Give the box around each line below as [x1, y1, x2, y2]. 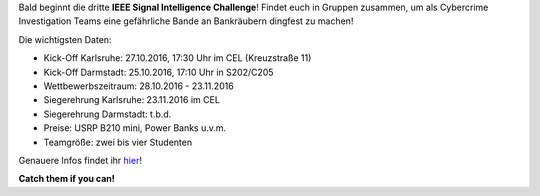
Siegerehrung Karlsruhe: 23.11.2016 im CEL [43, 94, 220, 106]
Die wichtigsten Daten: [18, 33, 112, 45]
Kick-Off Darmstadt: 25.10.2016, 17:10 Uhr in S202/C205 [43, 66, 274, 78]
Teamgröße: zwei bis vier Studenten [43, 136, 193, 148]
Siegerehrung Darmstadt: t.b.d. [43, 108, 172, 120]
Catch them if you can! [18, 173, 115, 185]
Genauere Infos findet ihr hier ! [18, 154, 142, 166]
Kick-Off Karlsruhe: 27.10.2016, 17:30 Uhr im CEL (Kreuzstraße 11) [43, 52, 312, 64]
